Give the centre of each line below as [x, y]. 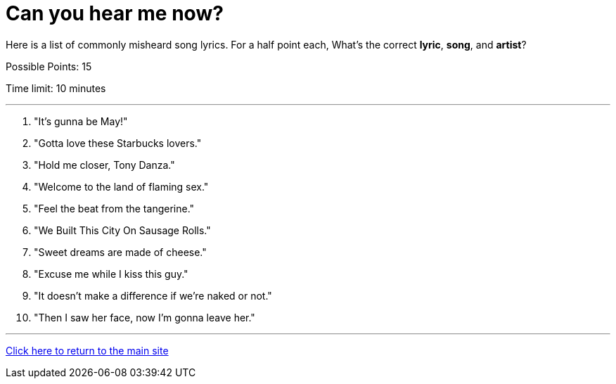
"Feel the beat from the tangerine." [114, 208]
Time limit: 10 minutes [56, 88]
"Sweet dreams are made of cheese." [120, 252]
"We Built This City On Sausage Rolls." [122, 230]
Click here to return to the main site [87, 350]
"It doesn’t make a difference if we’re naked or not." [153, 295]
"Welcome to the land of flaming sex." [121, 186]
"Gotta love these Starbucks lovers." [118, 143]
